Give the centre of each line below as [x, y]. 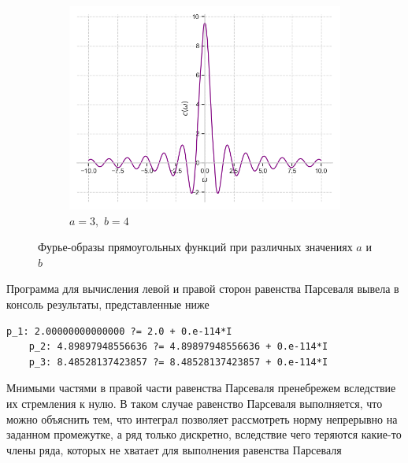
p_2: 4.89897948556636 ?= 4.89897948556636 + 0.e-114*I [178, 347]
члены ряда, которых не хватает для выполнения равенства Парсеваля [174, 449]
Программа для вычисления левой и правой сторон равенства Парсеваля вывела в [203, 289]
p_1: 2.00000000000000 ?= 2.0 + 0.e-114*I [119, 331]
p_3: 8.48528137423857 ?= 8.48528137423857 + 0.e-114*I [178, 362]
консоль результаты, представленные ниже [108, 304]
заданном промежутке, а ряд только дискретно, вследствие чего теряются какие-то [204, 434]
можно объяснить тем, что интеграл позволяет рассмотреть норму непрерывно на [202, 419]
